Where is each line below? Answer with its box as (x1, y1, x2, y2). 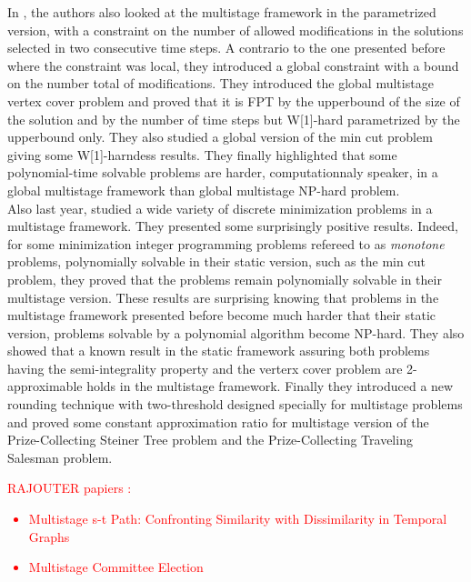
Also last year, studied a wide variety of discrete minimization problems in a (7, 198, 433, 217)
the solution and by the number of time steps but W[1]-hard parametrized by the (7, 109, 460, 128)
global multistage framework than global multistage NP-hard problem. (7, 180, 400, 199)
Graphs (28, 527, 70, 546)
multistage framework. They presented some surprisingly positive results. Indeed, (7, 216, 458, 236)
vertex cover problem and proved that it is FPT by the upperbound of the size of (7, 91, 460, 110)
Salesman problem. (7, 447, 113, 467)
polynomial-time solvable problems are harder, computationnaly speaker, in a (7, 163, 438, 182)
